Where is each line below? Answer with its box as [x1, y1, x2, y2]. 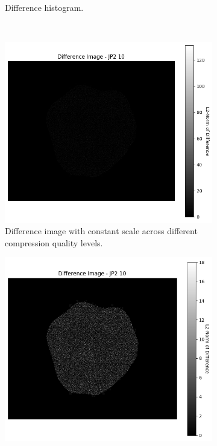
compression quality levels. [5, 236, 103, 249]
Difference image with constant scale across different [5, 225, 198, 237]
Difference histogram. [5, 1, 84, 13]
